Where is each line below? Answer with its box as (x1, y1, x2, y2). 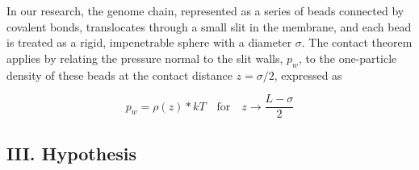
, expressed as (274, 66, 342, 83)
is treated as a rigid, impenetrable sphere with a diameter (6, 34, 292, 51)
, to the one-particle (298, 49, 397, 66)
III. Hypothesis (6, 140, 137, 165)
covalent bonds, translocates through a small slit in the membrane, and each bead (6, 18, 412, 35)
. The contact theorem (301, 34, 413, 51)
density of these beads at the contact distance (6, 66, 233, 83)
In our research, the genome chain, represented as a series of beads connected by (6, 2, 404, 19)
